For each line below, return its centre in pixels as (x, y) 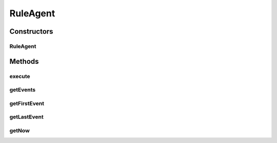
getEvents (23, 90)
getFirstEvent (27, 103)
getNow (20, 130)
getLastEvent (26, 117)
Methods (24, 61)
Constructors (31, 31)
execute (20, 76)
